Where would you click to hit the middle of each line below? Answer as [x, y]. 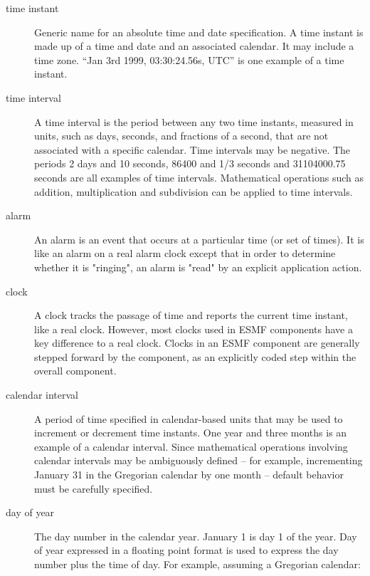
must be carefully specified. [94, 488]
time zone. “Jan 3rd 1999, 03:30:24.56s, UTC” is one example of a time [189, 59]
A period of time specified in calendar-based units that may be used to [189, 418]
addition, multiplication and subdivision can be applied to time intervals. [194, 191]
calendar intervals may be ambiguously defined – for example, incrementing [199, 460]
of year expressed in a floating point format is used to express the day [186, 550]
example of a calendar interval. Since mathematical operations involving [191, 446]
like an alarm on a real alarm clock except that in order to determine [185, 253]
